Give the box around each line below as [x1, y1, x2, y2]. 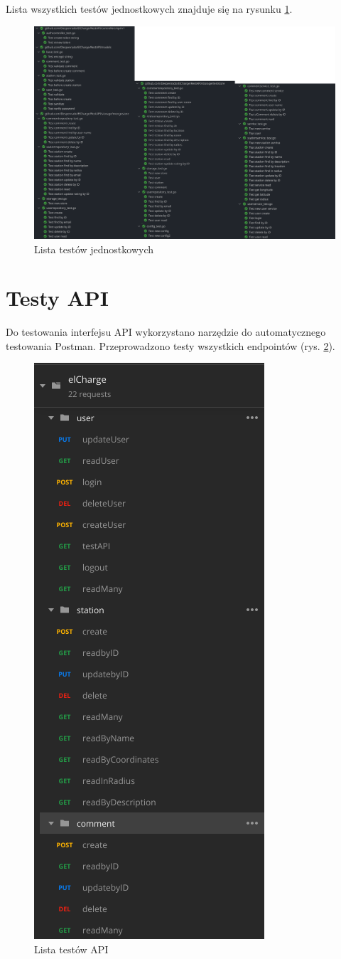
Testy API [6, 283, 109, 312]
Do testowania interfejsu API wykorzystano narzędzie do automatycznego [6, 324, 326, 339]
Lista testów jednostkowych [34, 241, 154, 256]
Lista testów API [34, 942, 109, 957]
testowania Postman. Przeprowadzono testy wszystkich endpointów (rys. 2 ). [6, 338, 335, 353]
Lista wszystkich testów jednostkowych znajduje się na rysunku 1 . [6, 1, 293, 16]
